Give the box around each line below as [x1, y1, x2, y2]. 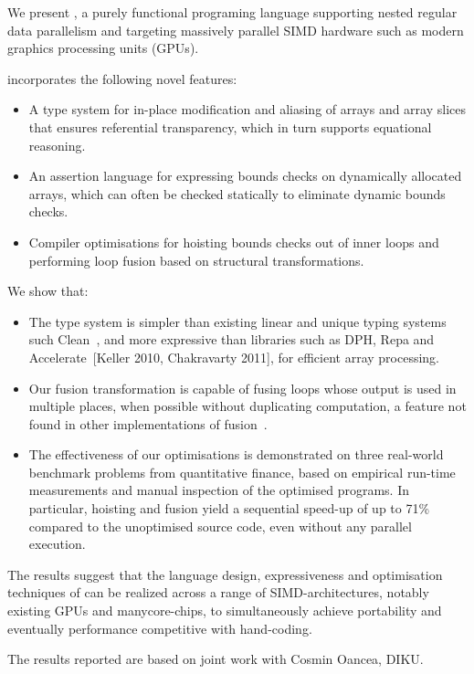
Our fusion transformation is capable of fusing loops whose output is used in [28, 378, 457, 397]
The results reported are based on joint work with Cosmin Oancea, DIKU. [7, 649, 424, 669]
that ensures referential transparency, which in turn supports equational [28, 117, 432, 136]
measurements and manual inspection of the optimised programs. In [28, 480, 410, 500]
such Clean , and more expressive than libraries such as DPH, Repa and [28, 330, 435, 349]
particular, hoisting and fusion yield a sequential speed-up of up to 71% [28, 499, 430, 518]
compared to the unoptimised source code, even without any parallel [28, 516, 412, 535]
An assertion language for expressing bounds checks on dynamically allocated [28, 166, 462, 185]
